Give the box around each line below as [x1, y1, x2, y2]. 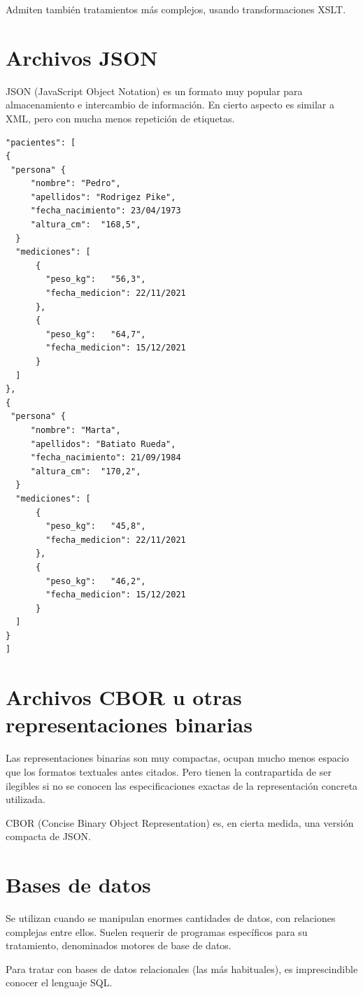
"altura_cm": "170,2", [30, 466, 141, 476]
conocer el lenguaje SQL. [6, 975, 113, 990]
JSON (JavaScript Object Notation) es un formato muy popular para [6, 83, 303, 98]
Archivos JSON [6, 43, 158, 71]
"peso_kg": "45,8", [45, 521, 146, 532]
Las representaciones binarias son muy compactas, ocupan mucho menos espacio [6, 751, 349, 765]
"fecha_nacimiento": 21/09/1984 [30, 453, 181, 463]
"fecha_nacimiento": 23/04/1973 [30, 206, 181, 216]
